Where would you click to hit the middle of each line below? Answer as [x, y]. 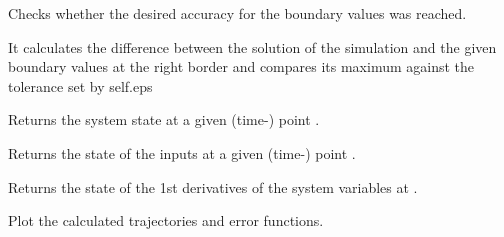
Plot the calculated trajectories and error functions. [166, 220]
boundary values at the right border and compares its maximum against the [241, 66]
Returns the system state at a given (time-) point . [164, 119]
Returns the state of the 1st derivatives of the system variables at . [213, 186]
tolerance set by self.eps [80, 85]
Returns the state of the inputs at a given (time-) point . [182, 152]
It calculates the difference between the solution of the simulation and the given [252, 46]
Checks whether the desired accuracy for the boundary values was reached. [237, 13]
